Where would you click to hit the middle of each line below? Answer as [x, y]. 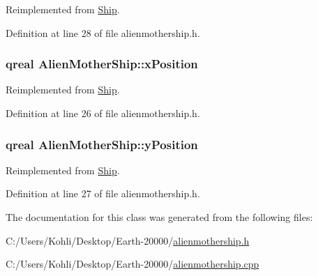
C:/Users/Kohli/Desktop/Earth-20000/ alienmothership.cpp [132, 264]
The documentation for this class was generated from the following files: [159, 217]
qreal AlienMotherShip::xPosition [102, 64]
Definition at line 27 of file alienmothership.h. [103, 193]
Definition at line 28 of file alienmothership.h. [103, 32]
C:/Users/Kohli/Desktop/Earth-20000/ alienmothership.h [128, 240]
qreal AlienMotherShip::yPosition [102, 144]
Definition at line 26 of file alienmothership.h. [103, 113]
